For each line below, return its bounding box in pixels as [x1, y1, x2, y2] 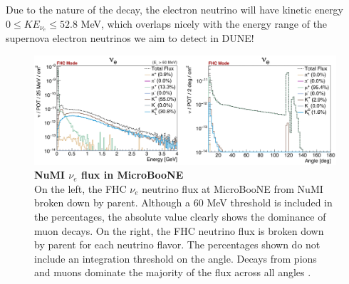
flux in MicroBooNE [80, 167, 184, 182]
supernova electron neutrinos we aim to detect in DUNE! [6, 31, 254, 46]
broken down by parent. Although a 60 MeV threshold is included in [34, 195, 333, 210]
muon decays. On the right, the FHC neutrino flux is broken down [34, 223, 324, 238]
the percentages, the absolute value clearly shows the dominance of [34, 209, 326, 224]
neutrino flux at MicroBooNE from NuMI [142, 181, 323, 196]
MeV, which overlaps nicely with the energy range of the [80, 16, 328, 31]
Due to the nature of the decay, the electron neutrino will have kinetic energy [6, 2, 344, 16]
